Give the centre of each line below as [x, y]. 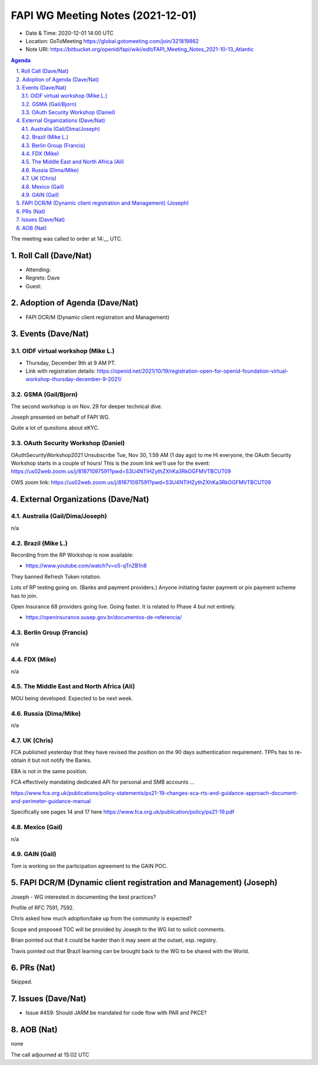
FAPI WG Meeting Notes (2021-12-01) [104, 15]
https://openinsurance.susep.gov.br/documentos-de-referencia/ [104, 617]
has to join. [24, 596]
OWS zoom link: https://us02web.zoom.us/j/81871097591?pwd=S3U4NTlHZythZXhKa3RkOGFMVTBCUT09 [141, 482]
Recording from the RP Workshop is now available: [72, 555]
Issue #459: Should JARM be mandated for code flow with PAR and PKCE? [116, 1013]
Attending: [38, 269]
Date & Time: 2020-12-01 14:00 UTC [70, 33]
